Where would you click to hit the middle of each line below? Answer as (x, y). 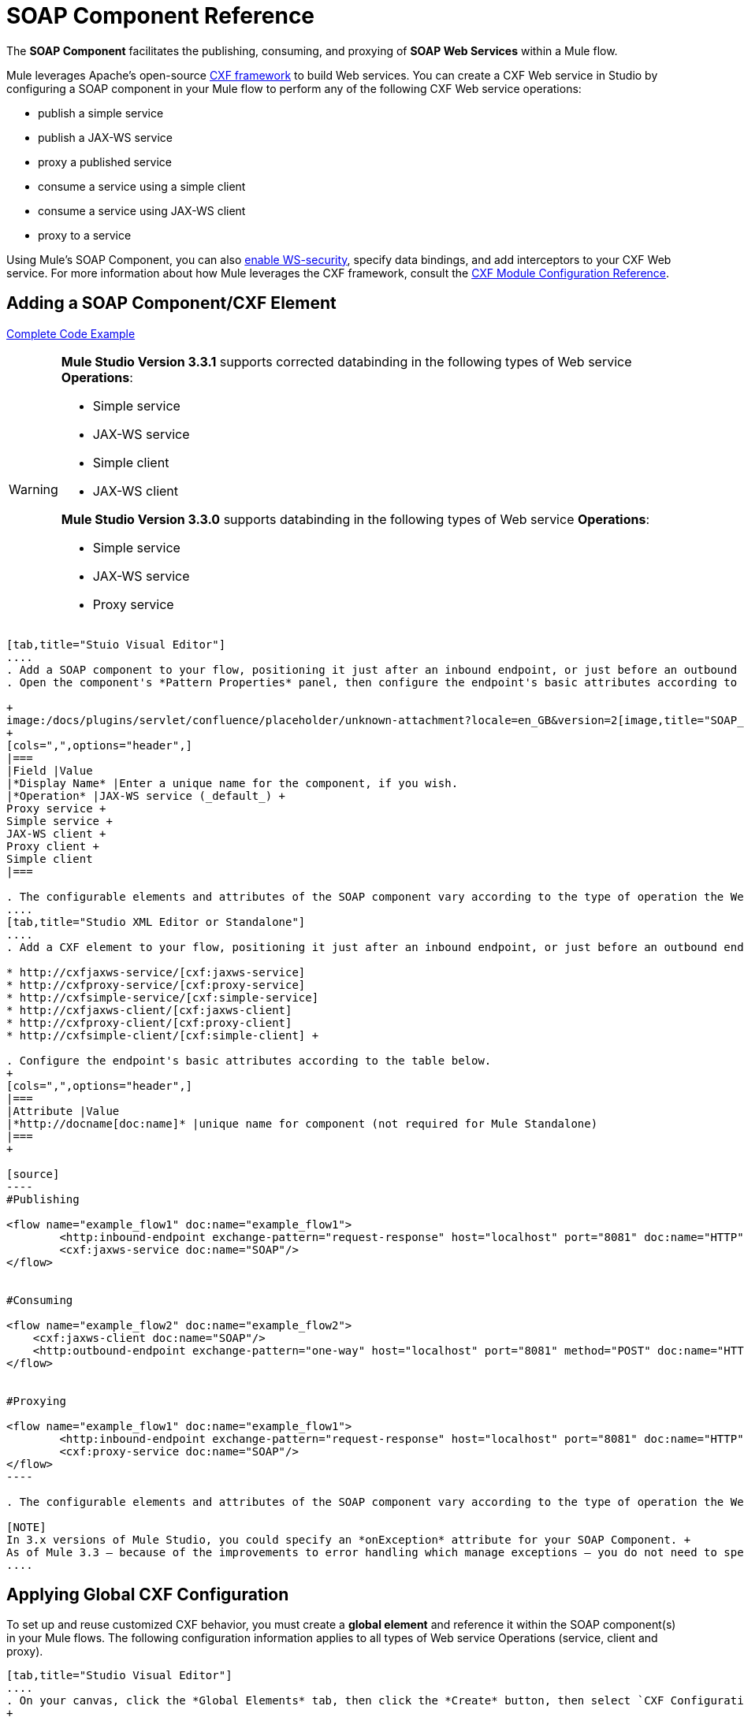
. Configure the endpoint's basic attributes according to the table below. (249, 1060)
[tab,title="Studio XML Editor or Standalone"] (156, 922)
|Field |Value (50, 770)
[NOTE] (26, 1527)
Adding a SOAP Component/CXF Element (171, 303)
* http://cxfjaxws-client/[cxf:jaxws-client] (149, 1010)
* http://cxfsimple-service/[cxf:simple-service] (163, 997)
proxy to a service (85, 235)
